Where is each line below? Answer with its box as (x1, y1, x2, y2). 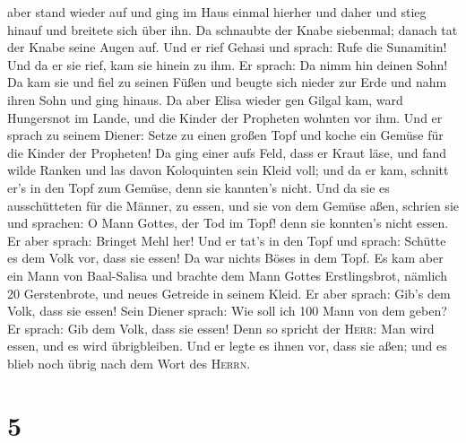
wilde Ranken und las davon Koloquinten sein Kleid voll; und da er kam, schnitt (7, 161, 449, 179)
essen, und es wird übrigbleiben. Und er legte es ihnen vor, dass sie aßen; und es (7, 336, 447, 355)
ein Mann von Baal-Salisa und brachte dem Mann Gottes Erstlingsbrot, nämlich (7, 265, 447, 284)
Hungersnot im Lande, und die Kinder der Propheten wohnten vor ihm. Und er (7, 108, 443, 126)
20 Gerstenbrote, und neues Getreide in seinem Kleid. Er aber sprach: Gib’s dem (7, 283, 451, 302)
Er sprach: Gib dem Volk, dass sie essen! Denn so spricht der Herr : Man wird (7, 318, 435, 337)
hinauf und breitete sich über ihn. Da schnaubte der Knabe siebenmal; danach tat (7, 20, 458, 39)
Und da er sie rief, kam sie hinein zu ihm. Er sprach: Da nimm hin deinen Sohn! (7, 55, 448, 74)
